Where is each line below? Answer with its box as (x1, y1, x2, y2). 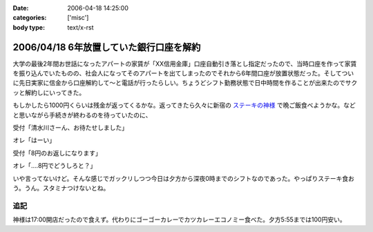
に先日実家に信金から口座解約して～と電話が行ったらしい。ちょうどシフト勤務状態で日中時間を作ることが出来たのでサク (12, 79, 358, 87)
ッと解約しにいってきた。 (12, 88, 86, 97)
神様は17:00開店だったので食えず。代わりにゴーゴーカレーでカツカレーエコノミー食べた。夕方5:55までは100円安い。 (12, 215, 346, 224)
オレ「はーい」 (12, 136, 55, 144)
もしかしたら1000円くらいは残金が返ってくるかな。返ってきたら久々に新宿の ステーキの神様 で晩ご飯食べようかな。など (12, 101, 356, 110)
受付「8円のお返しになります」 (12, 148, 102, 157)
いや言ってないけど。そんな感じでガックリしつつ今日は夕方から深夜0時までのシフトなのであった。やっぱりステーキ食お (12, 174, 355, 182)
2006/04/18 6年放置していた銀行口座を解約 (12, 41, 201, 53)
